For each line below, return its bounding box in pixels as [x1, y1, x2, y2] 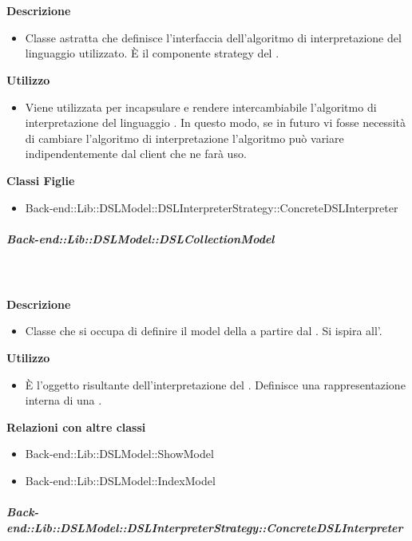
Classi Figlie [6, 172, 75, 188]
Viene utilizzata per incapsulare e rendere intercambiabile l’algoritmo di [25, 98, 377, 115]
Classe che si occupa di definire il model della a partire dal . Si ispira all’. [25, 322, 382, 339]
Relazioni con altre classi [6, 418, 146, 435]
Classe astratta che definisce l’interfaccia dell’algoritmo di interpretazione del [25, 29, 402, 45]
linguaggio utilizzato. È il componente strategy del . [25, 45, 279, 61]
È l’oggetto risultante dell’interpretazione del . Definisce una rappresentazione [25, 376, 406, 393]
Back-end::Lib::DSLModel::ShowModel [25, 445, 214, 462]
